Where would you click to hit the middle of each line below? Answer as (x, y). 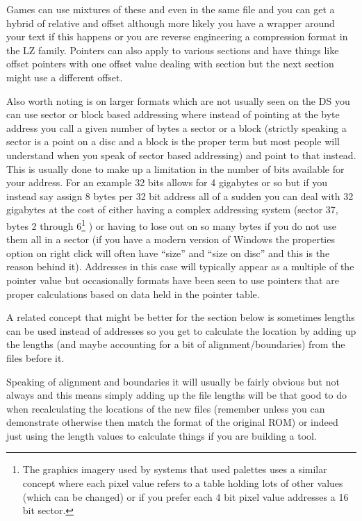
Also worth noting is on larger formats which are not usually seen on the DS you (178, 100)
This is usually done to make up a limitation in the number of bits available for (175, 168)
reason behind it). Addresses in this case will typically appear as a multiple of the (180, 266)
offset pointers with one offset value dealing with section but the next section (170, 64)
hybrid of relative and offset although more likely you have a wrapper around (171, 23)
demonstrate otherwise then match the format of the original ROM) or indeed (172, 422)
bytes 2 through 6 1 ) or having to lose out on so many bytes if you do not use (171, 224)
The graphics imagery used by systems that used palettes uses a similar (175, 469)
